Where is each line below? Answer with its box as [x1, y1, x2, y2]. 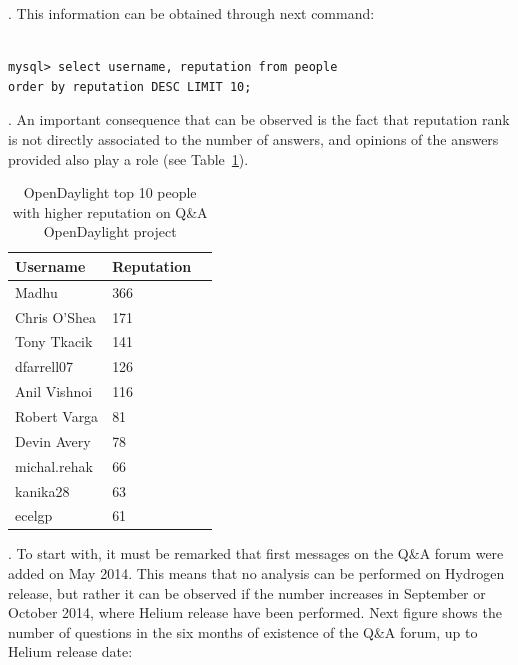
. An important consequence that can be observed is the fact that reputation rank [8, 109, 510, 130]
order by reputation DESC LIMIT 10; [8, 79, 252, 94]
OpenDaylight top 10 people [23, 182, 197, 203]
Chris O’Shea [15, 306, 97, 327]
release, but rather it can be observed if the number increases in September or [8, 582, 486, 603]
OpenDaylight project [43, 221, 177, 242]
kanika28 [15, 480, 70, 501]
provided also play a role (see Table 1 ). [8, 148, 249, 169]
